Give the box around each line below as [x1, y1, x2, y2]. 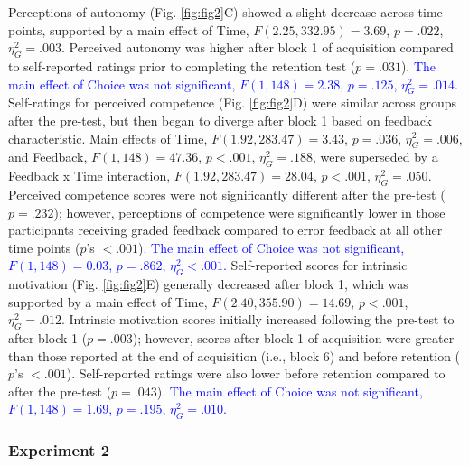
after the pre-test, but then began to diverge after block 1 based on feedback [8, 110, 432, 129]
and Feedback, [8, 147, 88, 166]
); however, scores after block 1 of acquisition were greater [132, 329, 455, 348]
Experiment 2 [8, 439, 110, 461]
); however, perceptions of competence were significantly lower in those [53, 202, 446, 221]
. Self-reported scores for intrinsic [223, 256, 408, 275]
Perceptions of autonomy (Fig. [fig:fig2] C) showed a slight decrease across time [8, 3, 443, 21]
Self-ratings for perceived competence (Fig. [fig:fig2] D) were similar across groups [8, 93, 457, 112]
